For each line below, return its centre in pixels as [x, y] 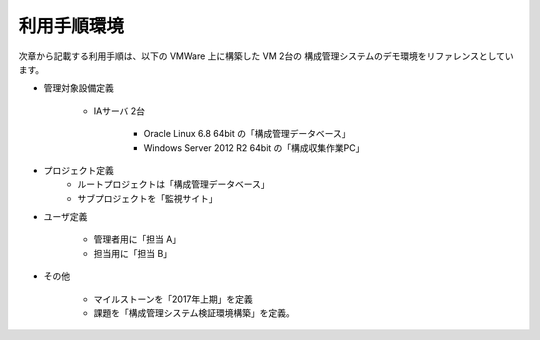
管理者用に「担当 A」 [137, 239]
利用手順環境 [71, 26]
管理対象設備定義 [78, 88]
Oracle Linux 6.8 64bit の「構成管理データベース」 [247, 134]
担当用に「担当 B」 [133, 253]
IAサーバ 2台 [119, 111]
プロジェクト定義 [78, 170]
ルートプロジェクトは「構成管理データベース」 [173, 184]
